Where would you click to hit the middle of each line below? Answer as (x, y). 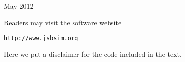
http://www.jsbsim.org (41, 38)
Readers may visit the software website (63, 22)
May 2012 (19, 6)
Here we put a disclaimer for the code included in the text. (93, 53)
